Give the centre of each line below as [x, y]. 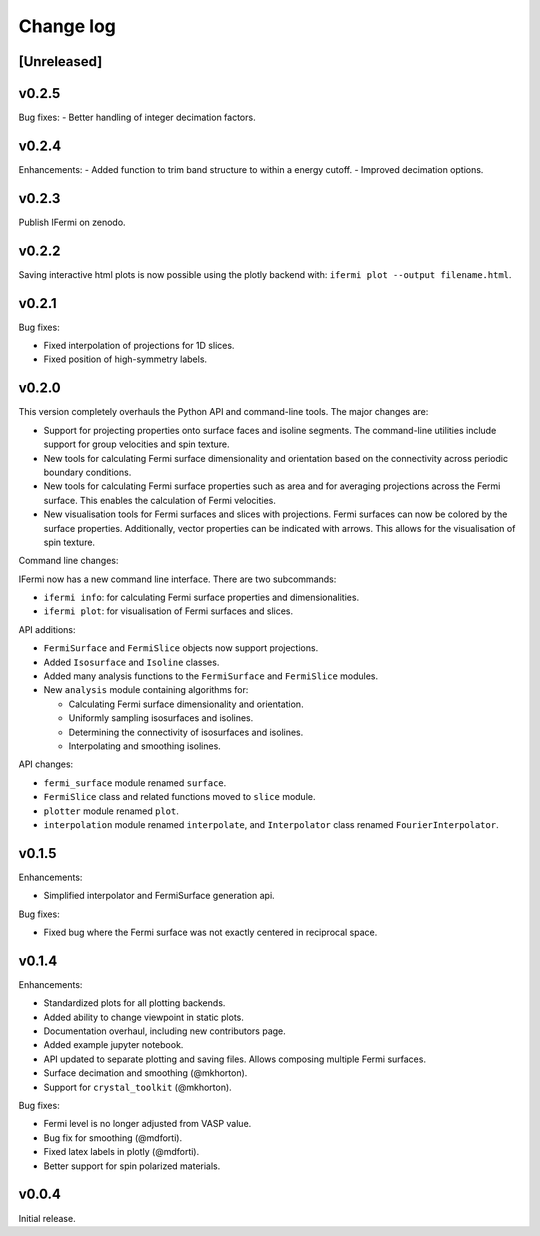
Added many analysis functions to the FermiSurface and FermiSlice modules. [211, 676]
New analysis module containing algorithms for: [146, 690]
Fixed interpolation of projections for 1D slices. [139, 346]
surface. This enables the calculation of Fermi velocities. [160, 500]
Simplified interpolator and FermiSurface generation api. [159, 896]
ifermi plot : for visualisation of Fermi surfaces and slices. [168, 611]
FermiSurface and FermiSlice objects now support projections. [181, 648]
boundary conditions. [87, 472]
